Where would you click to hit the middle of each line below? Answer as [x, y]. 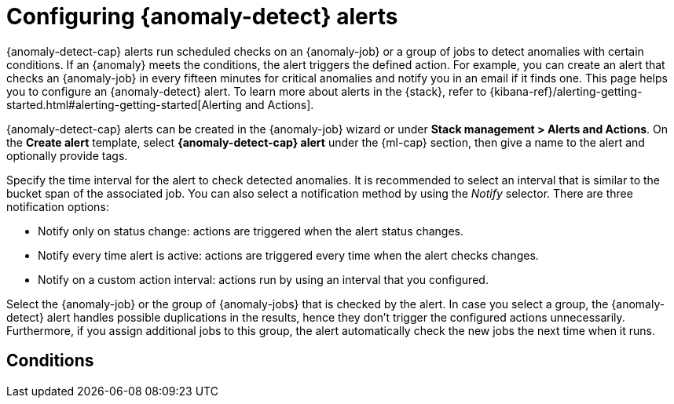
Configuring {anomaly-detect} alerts [202, 16]
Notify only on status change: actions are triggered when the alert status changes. [251, 231]
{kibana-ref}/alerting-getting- [566, 91]
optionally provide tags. [67, 155]
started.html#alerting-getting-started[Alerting [124, 104]
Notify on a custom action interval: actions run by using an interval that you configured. [263, 279]
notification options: [58, 206]
